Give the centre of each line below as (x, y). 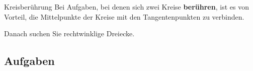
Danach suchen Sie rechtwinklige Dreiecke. (69, 33)
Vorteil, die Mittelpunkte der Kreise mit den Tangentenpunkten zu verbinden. (124, 16)
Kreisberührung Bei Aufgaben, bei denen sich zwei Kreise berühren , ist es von (126, 7)
